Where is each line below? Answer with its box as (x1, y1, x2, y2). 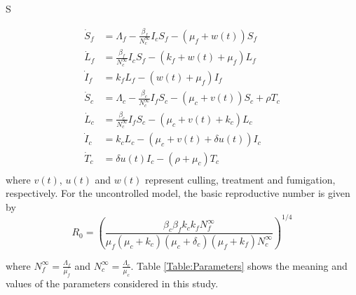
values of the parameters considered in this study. (6, 275, 219, 290)
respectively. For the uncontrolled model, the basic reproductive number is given (6, 186, 350, 200)
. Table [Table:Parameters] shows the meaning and (130, 258, 348, 273)
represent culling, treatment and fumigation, (145, 172, 336, 186)
